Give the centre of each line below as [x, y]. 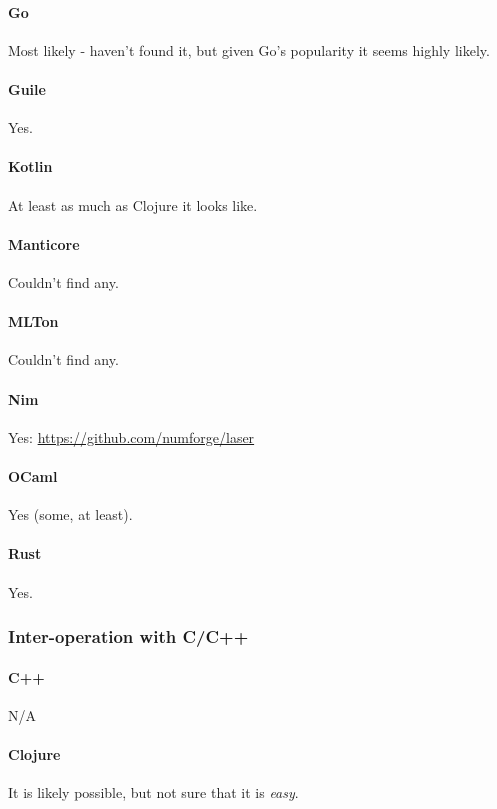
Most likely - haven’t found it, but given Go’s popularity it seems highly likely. [249, 49]
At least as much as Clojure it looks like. [133, 204]
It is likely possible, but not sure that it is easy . [153, 792]
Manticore [44, 243]
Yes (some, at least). [70, 514]
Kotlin [30, 166]
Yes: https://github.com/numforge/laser [131, 436]
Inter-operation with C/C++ [128, 636]
